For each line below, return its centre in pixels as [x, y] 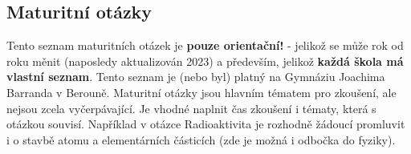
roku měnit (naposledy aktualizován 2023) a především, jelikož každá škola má [205, 61]
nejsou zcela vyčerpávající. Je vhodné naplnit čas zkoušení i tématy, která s [191, 108]
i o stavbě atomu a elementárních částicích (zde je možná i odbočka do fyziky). [201, 139]
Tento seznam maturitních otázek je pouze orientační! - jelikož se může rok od [205, 45]
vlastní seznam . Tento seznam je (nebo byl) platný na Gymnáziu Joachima [196, 77]
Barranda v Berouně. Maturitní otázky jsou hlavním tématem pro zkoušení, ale [201, 92]
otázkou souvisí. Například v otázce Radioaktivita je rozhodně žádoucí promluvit [206, 124]
